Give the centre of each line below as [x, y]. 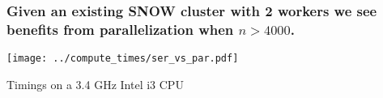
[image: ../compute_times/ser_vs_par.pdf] [123, 59]
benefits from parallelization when [120, 29]
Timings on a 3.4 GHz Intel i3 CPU [95, 84]
